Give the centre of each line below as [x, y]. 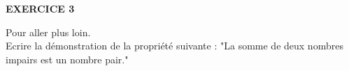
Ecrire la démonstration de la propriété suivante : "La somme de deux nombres [174, 46]
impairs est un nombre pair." [67, 59]
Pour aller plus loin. [48, 32]
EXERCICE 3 [40, 8]
